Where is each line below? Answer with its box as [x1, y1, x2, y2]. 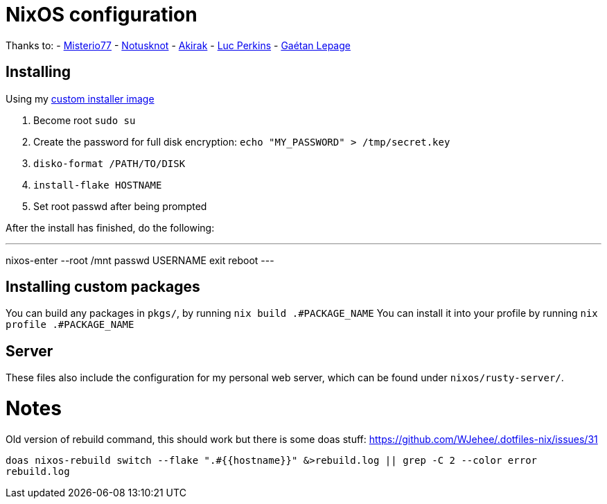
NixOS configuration [6, 3, 197, 26]
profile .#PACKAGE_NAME [6, 319, 134, 331]
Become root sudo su [33, 114, 136, 126]
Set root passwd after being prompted [33, 200, 207, 212]
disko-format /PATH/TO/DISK [33, 157, 186, 169]
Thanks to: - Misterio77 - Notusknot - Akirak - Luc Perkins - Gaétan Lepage [6, 39, 351, 51]
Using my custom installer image [6, 92, 155, 105]
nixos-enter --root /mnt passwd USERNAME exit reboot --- [6, 254, 274, 266]
